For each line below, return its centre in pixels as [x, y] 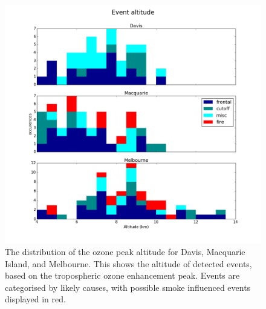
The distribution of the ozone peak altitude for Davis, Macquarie [125, 251]
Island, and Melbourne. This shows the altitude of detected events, [128, 263]
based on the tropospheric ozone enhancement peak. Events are [122, 275]
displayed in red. [35, 299]
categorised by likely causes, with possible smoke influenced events [128, 287]
